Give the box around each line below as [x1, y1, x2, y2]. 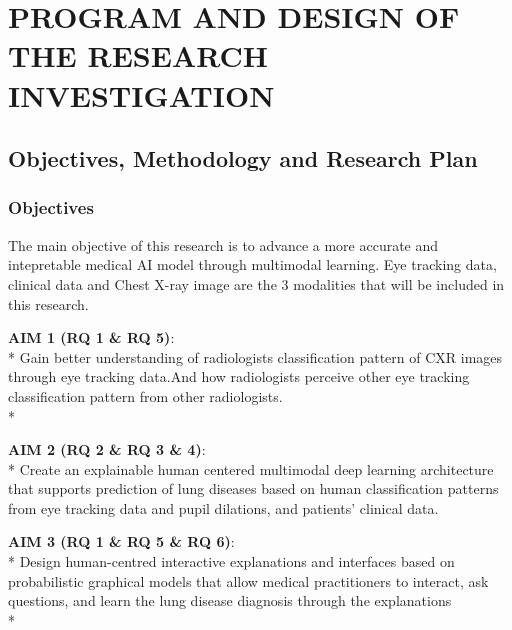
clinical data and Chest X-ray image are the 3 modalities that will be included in [8, 273, 505, 294]
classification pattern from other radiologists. [8, 385, 283, 406]
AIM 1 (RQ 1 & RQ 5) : [8, 327, 175, 348]
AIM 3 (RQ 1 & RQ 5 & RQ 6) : [8, 531, 235, 552]
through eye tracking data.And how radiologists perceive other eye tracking [8, 366, 470, 387]
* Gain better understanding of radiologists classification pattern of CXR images [8, 346, 503, 367]
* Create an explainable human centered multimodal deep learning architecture [8, 458, 494, 479]
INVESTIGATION [8, 74, 275, 115]
